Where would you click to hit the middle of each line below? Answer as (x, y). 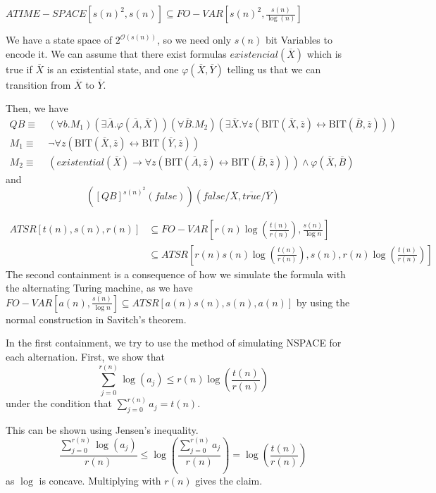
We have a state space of (59, 39)
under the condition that (59, 403)
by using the (323, 302)
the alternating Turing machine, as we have (99, 288)
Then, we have (37, 108)
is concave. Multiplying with (100, 480)
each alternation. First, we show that (85, 356)
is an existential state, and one (113, 69)
